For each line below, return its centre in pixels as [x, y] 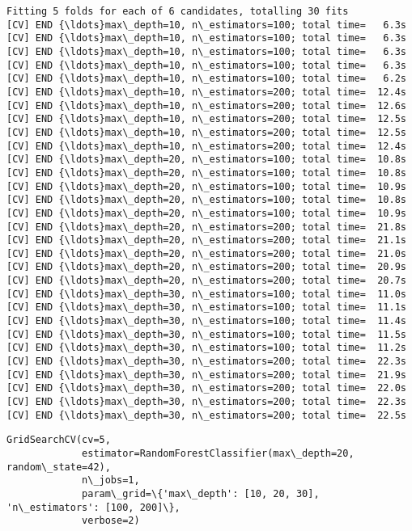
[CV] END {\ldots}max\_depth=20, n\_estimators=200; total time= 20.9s [206, 267]
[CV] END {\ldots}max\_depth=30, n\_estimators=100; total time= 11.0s [206, 294]
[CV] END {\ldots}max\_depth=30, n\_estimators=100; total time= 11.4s [206, 321]
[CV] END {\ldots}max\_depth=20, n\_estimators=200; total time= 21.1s [206, 240]
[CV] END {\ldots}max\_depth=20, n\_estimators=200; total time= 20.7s [206, 281]
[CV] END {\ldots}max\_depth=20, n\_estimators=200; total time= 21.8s [206, 227]
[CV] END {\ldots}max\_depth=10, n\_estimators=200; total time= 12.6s [206, 105]
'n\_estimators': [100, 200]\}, [93, 507]
